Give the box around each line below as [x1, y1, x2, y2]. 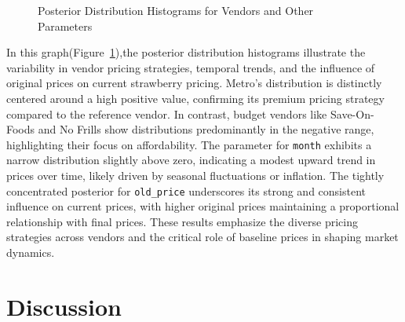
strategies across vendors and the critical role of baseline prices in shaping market [6, 229, 399, 245]
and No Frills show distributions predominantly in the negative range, [38, 121, 374, 137]
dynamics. [6, 244, 55, 261]
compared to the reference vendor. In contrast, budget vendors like [6, 105, 327, 122]
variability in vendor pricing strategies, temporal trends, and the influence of [6, 59, 375, 75]
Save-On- [330, 105, 374, 122]
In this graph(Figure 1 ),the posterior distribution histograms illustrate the [6, 44, 366, 60]
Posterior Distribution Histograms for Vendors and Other [38, 2, 314, 18]
